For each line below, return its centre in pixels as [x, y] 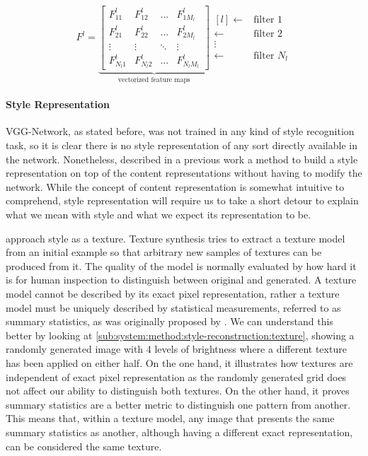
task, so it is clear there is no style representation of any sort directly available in [182, 145]
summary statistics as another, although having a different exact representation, [179, 432]
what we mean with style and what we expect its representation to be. [159, 215]
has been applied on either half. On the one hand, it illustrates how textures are [179, 362]
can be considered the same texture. [84, 446]
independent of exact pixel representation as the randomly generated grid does [176, 376]
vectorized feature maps [154, 80]
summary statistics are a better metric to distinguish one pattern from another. [178, 404]
